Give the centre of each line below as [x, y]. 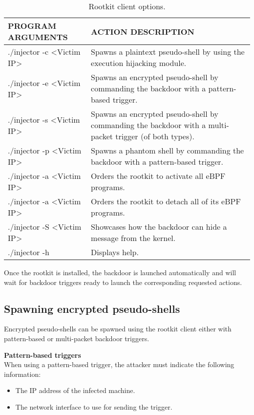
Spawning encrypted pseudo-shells [92, 308]
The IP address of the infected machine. [75, 390]
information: [22, 374]
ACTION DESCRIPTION [143, 31]
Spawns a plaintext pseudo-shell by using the [168, 52]
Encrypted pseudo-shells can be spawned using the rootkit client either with [118, 329]
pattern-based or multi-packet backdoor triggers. [77, 338]
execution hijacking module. [139, 63]
